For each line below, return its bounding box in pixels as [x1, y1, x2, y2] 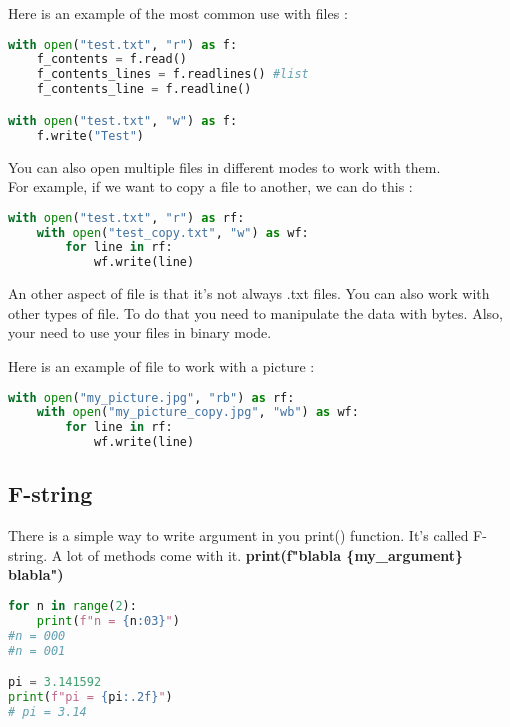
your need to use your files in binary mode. [8, 322, 272, 343]
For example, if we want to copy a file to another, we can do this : [8, 176, 413, 197]
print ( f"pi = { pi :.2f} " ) [8, 690, 173, 705]
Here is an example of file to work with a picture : [8, 355, 315, 376]
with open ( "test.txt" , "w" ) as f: [8, 113, 238, 128]
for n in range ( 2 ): [8, 599, 137, 614]
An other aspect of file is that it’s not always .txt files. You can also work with [8, 283, 490, 304]
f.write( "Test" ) [36, 128, 145, 143]
